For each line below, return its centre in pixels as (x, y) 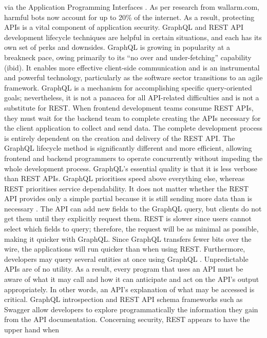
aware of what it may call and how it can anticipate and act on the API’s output (132, 279)
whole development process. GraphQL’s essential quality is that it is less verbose (131, 168)
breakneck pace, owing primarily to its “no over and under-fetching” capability (128, 57)
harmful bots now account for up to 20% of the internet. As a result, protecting (129, 17)
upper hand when (32, 329)
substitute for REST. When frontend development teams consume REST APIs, (129, 107)
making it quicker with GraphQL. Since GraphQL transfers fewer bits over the (128, 238)
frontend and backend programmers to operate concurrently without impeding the (133, 158)
